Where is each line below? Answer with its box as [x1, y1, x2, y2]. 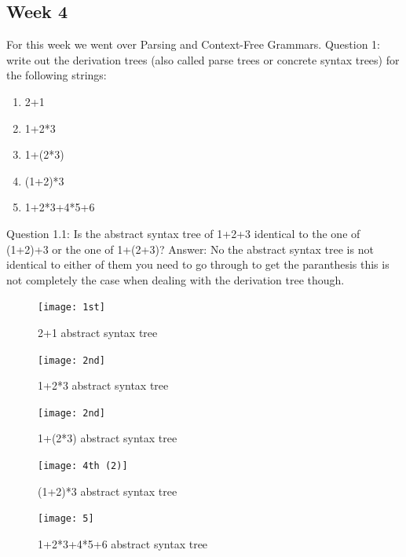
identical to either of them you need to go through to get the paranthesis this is [6, 256, 390, 273]
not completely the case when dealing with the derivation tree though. [6, 271, 345, 288]
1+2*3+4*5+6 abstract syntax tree [38, 535, 208, 552]
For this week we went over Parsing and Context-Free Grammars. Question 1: [6, 36, 381, 53]
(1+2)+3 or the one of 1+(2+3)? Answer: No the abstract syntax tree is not [6, 240, 374, 257]
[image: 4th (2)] [38, 460, 128, 472]
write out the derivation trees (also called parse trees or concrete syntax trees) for [6, 51, 400, 68]
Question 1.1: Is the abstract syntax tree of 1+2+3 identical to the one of [6, 225, 360, 241]
